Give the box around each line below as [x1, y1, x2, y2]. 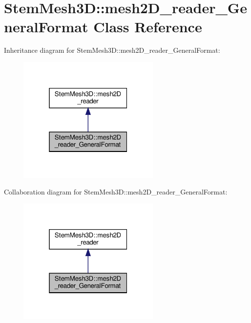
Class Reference [93, 17, 202, 37]
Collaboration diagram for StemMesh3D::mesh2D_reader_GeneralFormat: [4, 186, 228, 196]
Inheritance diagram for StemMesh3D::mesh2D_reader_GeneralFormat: [4, 45, 220, 55]
